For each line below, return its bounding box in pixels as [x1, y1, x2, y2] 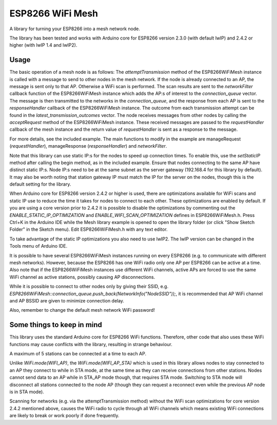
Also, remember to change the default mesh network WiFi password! [9, 307, 155, 313]
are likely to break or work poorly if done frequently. [9, 413, 120, 419]
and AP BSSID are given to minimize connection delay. [9, 297, 125, 303]
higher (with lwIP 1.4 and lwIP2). [9, 42, 77, 48]
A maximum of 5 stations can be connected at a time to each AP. [9, 351, 147, 357]
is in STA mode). [9, 389, 45, 395]
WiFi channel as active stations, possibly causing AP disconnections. [9, 274, 155, 280]
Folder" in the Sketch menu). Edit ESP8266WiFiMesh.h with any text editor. [9, 226, 168, 233]
